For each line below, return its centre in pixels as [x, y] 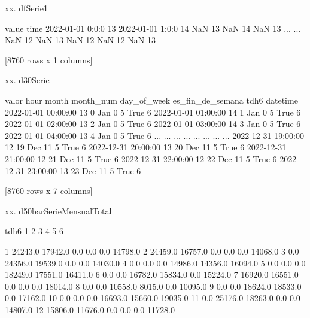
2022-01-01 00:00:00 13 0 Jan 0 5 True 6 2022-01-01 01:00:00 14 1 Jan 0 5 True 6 [153, 112]
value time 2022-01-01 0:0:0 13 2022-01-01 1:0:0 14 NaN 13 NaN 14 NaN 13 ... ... [153, 28]
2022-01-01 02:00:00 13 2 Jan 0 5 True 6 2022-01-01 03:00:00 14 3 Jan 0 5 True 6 [153, 124]
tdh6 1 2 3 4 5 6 [34, 231]
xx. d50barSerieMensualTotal [58, 211]
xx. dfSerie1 [27, 8]
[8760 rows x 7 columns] [49, 191]
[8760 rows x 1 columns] [49, 60]
